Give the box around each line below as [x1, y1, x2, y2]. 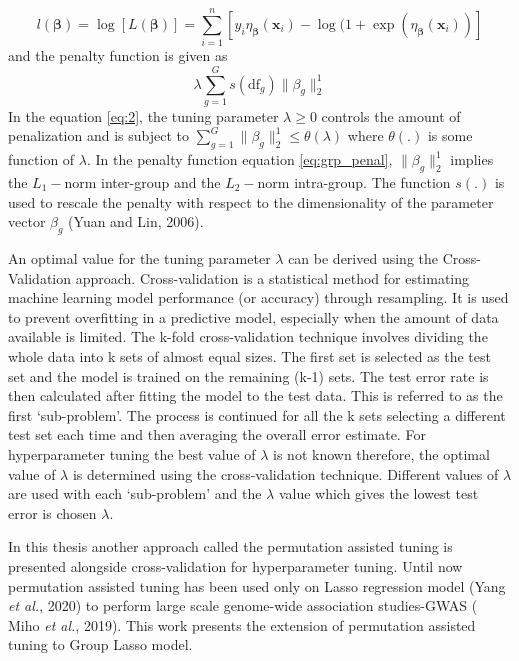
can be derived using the [288, 248, 438, 269]
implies [450, 149, 494, 170]
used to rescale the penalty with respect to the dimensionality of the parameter [8, 191, 494, 212]
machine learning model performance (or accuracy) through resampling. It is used [8, 287, 509, 308]
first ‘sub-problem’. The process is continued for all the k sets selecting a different [8, 404, 506, 425]
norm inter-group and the [64, 172, 221, 193]
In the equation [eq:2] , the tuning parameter [8, 105, 279, 126]
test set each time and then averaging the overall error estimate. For [8, 424, 426, 445]
